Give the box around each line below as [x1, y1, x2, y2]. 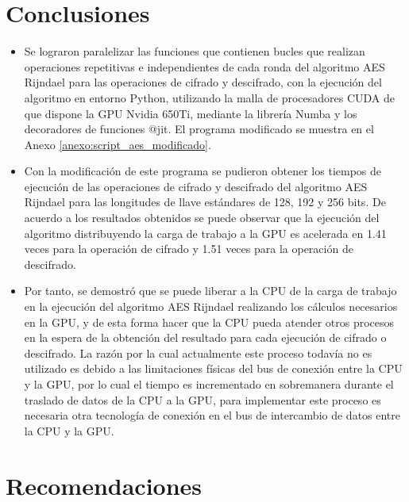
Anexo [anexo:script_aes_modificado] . [24, 136, 211, 152]
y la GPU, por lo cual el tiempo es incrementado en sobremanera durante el [24, 376, 394, 392]
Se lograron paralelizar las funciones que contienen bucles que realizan [24, 43, 365, 59]
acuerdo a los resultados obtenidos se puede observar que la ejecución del [24, 209, 380, 226]
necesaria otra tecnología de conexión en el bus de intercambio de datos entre [24, 407, 401, 423]
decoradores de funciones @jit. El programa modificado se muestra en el [24, 121, 374, 137]
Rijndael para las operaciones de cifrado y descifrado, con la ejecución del [24, 74, 382, 90]
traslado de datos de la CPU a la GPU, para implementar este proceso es [24, 391, 381, 408]
